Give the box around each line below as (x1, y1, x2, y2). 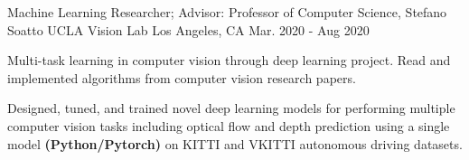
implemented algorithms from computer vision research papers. (7, 68, 356, 87)
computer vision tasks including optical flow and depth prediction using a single (7, 116, 450, 135)
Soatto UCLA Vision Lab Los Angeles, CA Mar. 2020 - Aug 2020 (7, 20, 370, 39)
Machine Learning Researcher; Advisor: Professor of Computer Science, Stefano (7, 3, 447, 21)
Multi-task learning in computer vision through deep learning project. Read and (7, 51, 451, 70)
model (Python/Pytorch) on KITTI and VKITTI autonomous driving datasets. (7, 134, 463, 153)
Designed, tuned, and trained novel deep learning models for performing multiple (7, 99, 455, 118)
